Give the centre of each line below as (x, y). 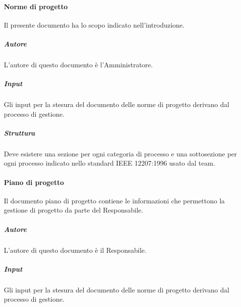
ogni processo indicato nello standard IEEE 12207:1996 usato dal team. (110, 163)
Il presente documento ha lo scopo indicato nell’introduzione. (94, 24)
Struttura (20, 132)
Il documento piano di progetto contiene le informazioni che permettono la (114, 200)
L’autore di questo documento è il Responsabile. (75, 250)
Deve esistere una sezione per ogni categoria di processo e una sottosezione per (120, 153)
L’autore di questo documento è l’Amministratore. (78, 64)
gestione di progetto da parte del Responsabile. (74, 210)
